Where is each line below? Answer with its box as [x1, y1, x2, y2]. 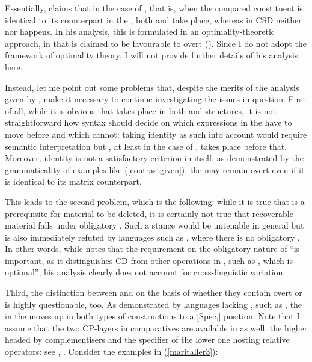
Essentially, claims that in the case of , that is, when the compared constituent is [5, 2, 303, 14]
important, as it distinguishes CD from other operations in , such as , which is [5, 254, 293, 266]
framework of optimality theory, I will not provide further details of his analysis [5, 49, 298, 61]
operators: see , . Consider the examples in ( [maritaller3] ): [5, 345, 218, 358]
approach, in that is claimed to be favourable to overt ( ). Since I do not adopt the [5, 37, 307, 49]
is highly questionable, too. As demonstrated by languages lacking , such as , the [5, 298, 302, 310]
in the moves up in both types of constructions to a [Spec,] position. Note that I [5, 310, 300, 322]
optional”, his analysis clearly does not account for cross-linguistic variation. [5, 266, 286, 278]
